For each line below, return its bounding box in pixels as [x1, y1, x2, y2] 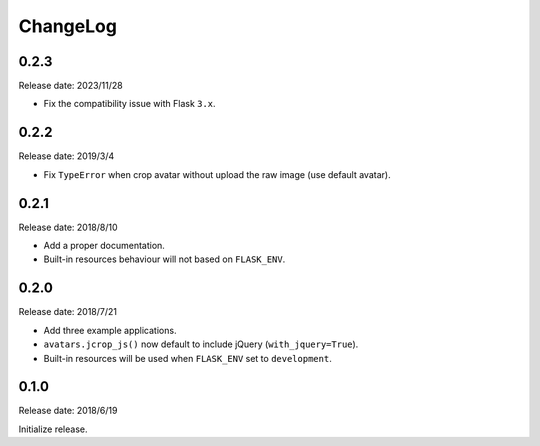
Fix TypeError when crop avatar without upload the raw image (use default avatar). [43, 168, 391, 180]
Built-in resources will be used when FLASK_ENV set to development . [43, 352, 332, 364]
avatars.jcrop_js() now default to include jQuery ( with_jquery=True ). [43, 338, 359, 350]
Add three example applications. [43, 324, 177, 336]
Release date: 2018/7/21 [18, 306, 117, 318]
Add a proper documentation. [43, 240, 165, 252]
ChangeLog [18, 15, 117, 37]
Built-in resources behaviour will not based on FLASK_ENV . [43, 253, 286, 265]
